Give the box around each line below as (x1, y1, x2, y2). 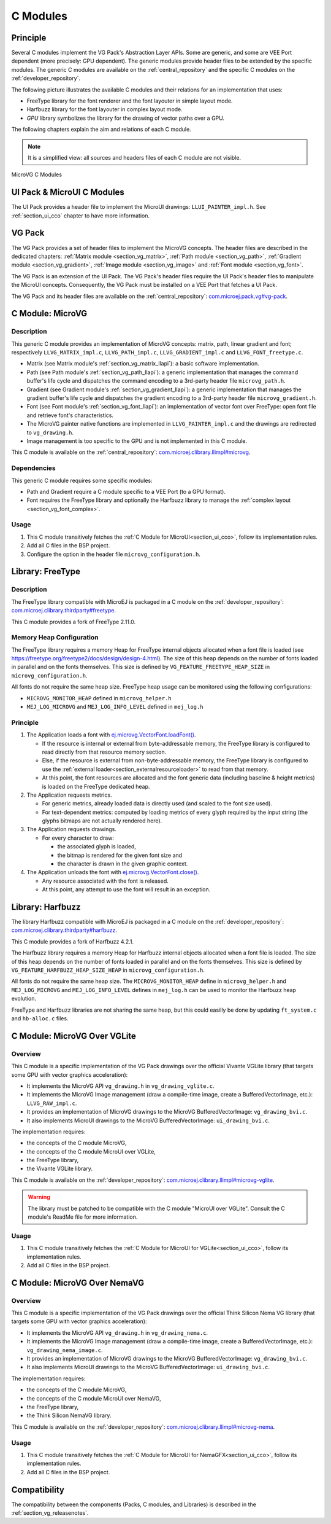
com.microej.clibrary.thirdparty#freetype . (11, 607, 116, 614)
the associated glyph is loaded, (57, 843, 136, 850)
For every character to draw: (42, 834, 115, 842)
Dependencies (11, 464, 56, 472)
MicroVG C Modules (11, 171, 63, 178)
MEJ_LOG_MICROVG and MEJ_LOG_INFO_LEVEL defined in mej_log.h (26, 703, 204, 711)
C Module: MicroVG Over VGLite (11, 1031, 136, 1041)
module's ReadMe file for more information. (28, 1213, 138, 1221)
